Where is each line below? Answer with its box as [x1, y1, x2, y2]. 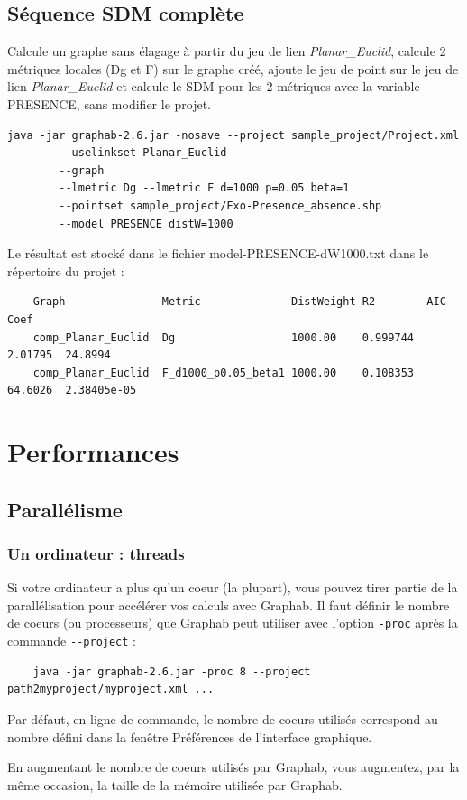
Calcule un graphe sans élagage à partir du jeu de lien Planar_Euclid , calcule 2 [7, 42, 446, 60]
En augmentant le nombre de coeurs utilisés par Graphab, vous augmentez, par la [7, 758, 460, 777]
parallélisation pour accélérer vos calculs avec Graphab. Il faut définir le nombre [7, 595, 450, 614]
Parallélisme [7, 495, 123, 523]
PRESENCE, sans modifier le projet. [7, 94, 212, 113]
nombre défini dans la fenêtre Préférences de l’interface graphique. [7, 727, 372, 746]
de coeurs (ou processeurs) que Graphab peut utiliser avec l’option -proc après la [7, 613, 458, 632]
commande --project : [7, 631, 136, 650]
